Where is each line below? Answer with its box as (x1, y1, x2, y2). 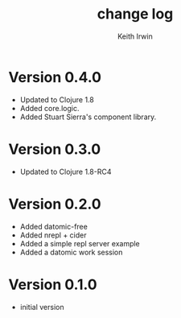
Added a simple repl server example (19, 238, 141, 248)
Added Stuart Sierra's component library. (19, 112, 157, 122)
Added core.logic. (19, 103, 80, 113)
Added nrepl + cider (19, 230, 87, 240)
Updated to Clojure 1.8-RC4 (19, 167, 112, 176)
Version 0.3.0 (8, 140, 101, 158)
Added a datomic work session (19, 247, 123, 257)
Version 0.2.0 (8, 195, 102, 213)
